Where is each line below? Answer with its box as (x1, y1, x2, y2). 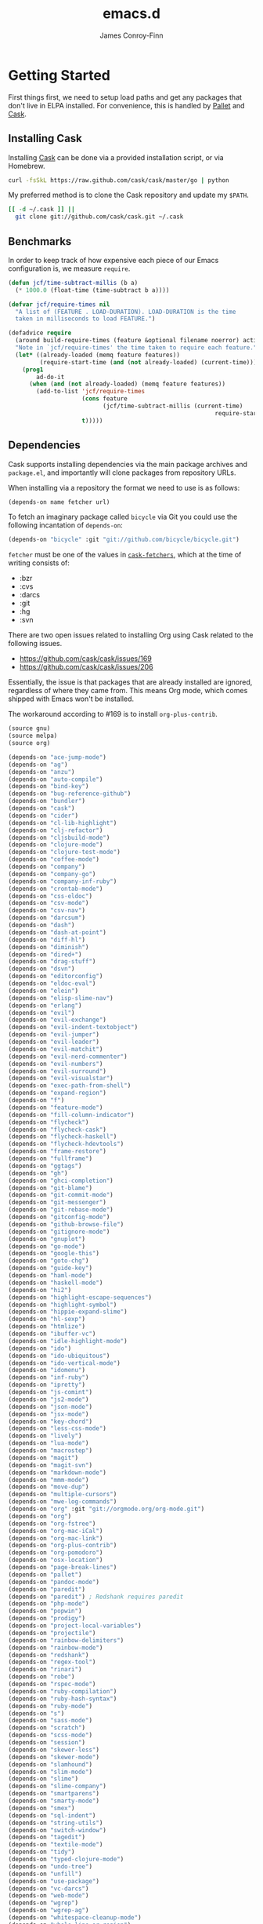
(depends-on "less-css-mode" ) (8, 1425, 107, 1433)
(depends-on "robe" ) (8, 1673, 76, 1681)
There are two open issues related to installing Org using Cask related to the (8, 630, 254, 640)
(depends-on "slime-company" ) (8, 1783, 107, 1791)
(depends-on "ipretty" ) (8, 1381, 86, 1389)
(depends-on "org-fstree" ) (8, 1520, 96, 1528)
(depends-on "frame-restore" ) (8, 1148, 107, 1155)
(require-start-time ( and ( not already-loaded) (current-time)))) (39, 358, 261, 366)
